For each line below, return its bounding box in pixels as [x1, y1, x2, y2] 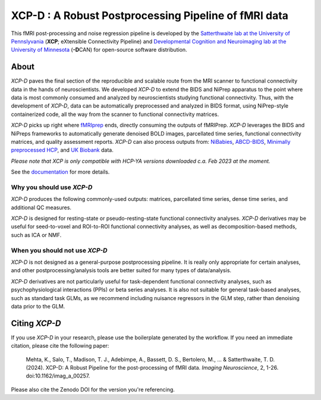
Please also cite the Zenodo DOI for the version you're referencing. [11, 386, 175, 393]
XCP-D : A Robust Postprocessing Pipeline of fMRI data [11, 9, 288, 22]
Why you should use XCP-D [11, 183, 93, 191]
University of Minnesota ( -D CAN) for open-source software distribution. [11, 46, 187, 53]
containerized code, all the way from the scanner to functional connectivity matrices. [11, 111, 219, 118]
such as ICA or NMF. [11, 231, 62, 238]
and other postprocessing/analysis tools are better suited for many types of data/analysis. [11, 267, 232, 274]
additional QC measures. [11, 204, 71, 211]
